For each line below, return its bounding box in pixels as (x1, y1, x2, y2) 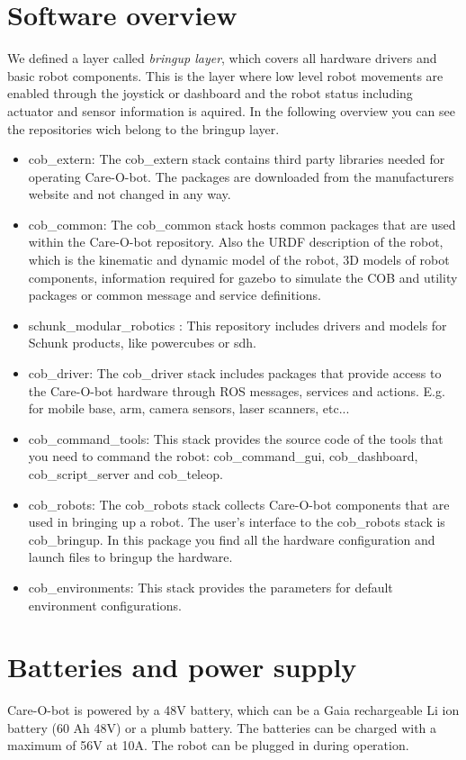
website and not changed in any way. (28, 185, 231, 204)
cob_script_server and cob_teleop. (28, 465, 223, 483)
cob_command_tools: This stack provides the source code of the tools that (28, 429, 444, 448)
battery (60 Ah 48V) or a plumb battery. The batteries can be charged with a (7, 718, 437, 737)
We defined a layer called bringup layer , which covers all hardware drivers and (7, 49, 437, 68)
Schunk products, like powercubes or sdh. (28, 333, 256, 352)
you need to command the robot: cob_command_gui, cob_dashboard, (28, 447, 418, 466)
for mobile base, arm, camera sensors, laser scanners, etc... (28, 399, 350, 418)
